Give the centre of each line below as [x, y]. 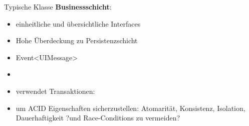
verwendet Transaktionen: [55, 91]
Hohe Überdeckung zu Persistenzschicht [77, 40]
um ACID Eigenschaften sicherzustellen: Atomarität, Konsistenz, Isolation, [131, 108]
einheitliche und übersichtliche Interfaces [78, 23]
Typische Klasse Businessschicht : [58, 7]
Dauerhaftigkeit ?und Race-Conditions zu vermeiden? [98, 118]
